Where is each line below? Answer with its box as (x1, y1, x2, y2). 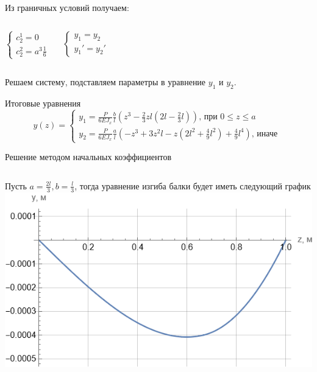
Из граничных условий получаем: (5, 1, 129, 13)
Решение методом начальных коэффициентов (5, 150, 172, 163)
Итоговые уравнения (5, 96, 81, 109)
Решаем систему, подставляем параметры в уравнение (5, 75, 206, 88)
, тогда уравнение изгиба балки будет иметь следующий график (74, 179, 311, 192)
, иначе (251, 129, 278, 138)
